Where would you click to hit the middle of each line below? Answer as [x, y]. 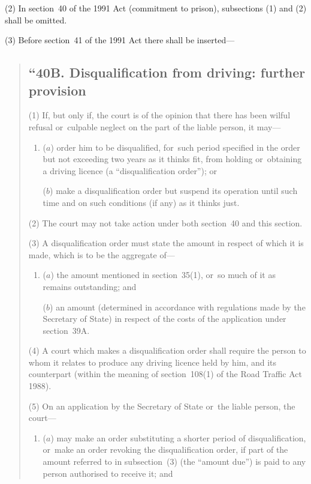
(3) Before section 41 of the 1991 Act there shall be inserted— [120, 40]
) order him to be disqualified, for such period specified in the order [175, 147]
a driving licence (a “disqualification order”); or [130, 170]
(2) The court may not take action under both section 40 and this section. [165, 222]
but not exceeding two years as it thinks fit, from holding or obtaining [172, 159]
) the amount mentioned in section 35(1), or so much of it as [163, 275]
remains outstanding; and [90, 286]
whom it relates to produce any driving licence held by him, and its [153, 362]
